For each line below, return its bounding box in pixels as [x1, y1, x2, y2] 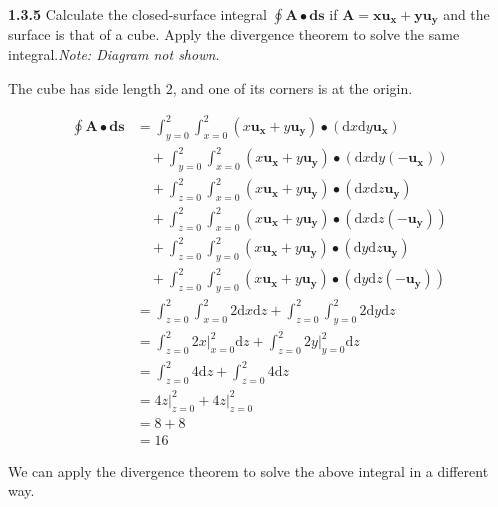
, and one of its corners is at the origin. [172, 77, 413, 98]
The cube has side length [8, 77, 161, 98]
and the [443, 4, 490, 24]
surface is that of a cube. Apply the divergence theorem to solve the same [8, 24, 460, 45]
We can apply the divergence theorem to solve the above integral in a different [8, 460, 489, 481]
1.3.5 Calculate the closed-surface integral [8, 4, 267, 24]
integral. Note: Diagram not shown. [8, 44, 220, 65]
